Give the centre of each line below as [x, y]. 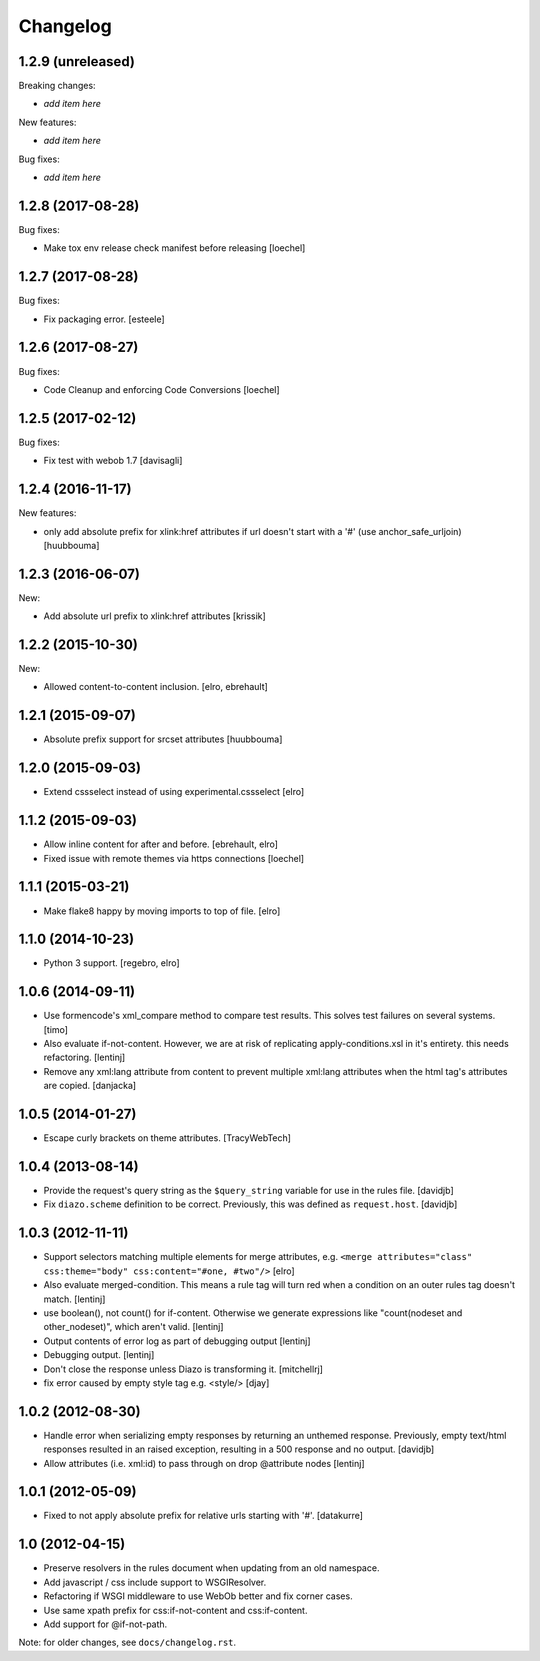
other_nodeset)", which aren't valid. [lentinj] [133, 1327]
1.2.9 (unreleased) [76, 61]
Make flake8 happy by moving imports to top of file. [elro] [162, 911]
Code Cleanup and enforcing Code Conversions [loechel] [161, 389]
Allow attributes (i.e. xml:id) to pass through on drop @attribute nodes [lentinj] [204, 1463]
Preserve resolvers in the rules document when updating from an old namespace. [211, 1568]
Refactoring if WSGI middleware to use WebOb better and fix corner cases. [198, 1596]
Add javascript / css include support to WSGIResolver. [155, 1582]
